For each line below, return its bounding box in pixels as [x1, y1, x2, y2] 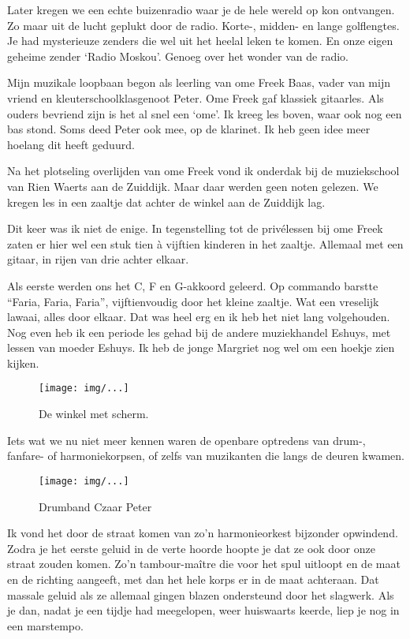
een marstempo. [7, 617, 84, 633]
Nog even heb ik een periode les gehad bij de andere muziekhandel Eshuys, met [7, 323, 391, 340]
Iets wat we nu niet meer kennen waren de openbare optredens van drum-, [7, 432, 366, 448]
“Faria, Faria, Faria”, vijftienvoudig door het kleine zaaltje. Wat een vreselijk [7, 293, 379, 309]
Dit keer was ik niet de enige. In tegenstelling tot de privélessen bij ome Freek [7, 220, 383, 237]
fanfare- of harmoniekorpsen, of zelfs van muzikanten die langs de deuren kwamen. [7, 447, 404, 464]
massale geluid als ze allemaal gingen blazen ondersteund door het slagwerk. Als [7, 586, 394, 603]
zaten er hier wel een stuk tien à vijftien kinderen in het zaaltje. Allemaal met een [7, 235, 404, 252]
